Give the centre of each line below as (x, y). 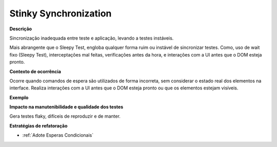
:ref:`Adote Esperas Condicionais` (58, 135)
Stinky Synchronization (61, 13)
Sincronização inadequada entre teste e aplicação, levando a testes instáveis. (92, 38)
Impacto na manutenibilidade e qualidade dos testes (66, 107)
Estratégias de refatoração (38, 125)
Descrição (21, 29)
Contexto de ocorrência (35, 71)
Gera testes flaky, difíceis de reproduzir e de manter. (65, 116)
